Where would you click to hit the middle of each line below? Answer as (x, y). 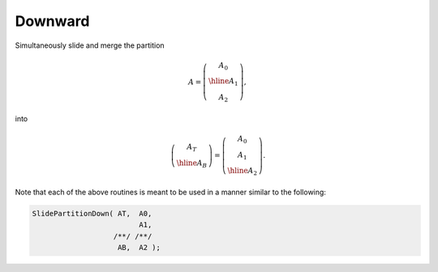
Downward (52, 21)
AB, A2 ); (140, 248)
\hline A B (192, 164)
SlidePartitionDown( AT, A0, (92, 213)
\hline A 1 (223, 83)
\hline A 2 (243, 172)
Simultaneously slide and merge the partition (90, 45)
